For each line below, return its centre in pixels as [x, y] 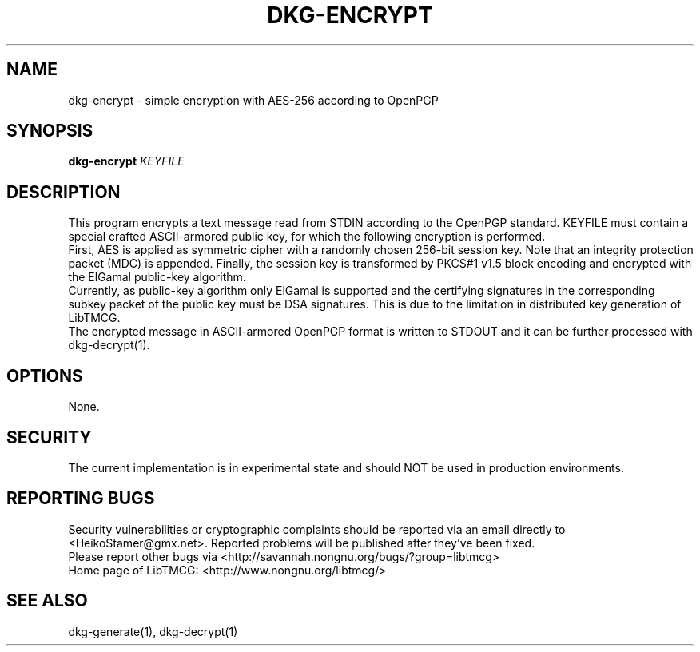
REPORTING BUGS [81, 499]
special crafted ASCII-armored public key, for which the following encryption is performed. [307, 237]
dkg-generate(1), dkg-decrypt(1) [153, 631]
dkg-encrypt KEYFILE [126, 161]
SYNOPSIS [50, 131]
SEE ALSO [47, 601]
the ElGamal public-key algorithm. [157, 277]
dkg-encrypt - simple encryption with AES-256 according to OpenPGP [253, 100]
